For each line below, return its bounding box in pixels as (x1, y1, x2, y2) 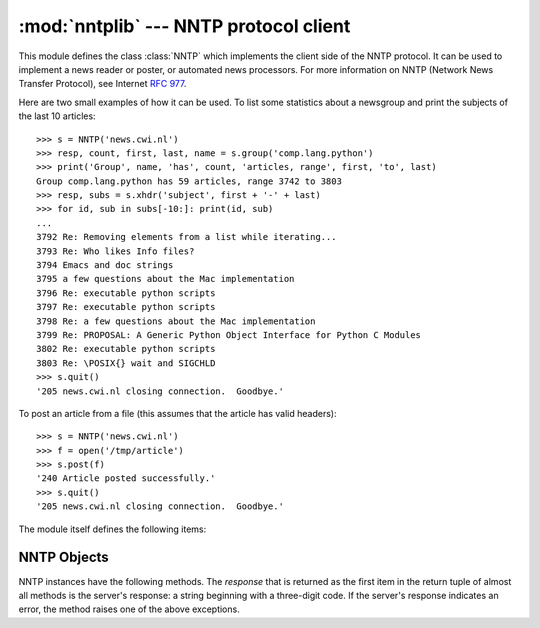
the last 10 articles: (18, 110, 96, 122)
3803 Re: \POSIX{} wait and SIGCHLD (36, 357, 216, 369)
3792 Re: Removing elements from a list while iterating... (36, 231, 337, 243)
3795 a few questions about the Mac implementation (36, 273, 295, 285)
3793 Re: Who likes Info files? (36, 245, 195, 257)
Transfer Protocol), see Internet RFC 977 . (18, 78, 187, 90)
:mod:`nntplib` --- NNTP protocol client (18, 15, 351, 37)
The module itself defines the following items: (18, 523, 207, 535)
